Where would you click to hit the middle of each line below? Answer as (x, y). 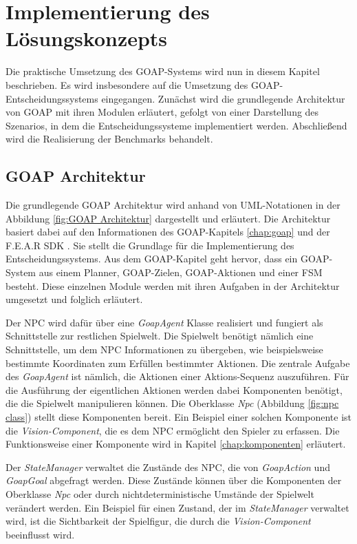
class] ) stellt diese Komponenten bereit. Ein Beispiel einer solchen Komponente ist (179, 416)
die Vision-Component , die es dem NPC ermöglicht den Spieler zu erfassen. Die (173, 430)
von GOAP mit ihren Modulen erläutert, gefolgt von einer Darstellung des (162, 112)
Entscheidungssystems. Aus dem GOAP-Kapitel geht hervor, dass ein (152, 259)
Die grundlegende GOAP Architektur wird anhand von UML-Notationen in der (173, 205)
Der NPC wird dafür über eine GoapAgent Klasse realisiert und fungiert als (164, 322)
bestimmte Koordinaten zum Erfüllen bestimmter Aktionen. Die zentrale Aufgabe (178, 363)
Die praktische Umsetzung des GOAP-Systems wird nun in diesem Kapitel (163, 71)
